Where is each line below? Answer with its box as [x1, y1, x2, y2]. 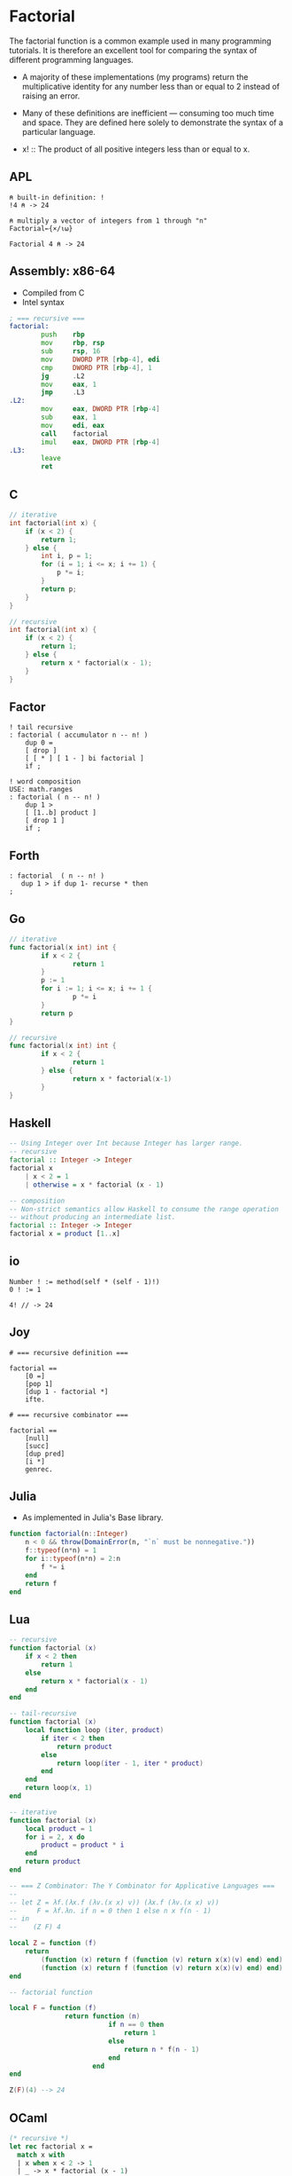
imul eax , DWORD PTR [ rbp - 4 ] [41, 438, 161, 446]
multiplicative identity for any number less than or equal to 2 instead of [21, 81, 280, 91]
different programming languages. [9, 54, 134, 65]
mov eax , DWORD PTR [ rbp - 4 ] [41, 405, 161, 414]
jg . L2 [41, 371, 86, 381]
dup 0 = [25, 738, 53, 747]
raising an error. [21, 91, 81, 101]
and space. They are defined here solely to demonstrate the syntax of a [21, 117, 284, 128]
